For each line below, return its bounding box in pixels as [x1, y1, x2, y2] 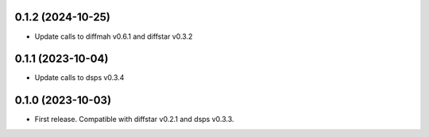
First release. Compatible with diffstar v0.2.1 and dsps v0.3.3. [34, 115, 234, 124]
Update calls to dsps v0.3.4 [34, 73, 125, 82]
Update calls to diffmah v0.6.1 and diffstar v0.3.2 [34, 32, 193, 41]
